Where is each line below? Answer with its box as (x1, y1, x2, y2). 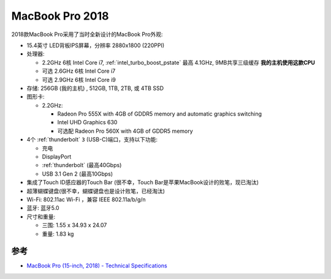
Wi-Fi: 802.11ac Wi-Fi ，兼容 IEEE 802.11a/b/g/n (26, 196, 146, 203)
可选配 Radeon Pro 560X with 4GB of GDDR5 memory (57, 127, 193, 135)
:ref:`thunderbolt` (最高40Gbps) (42, 162, 122, 169)
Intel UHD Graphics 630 (57, 119, 118, 126)
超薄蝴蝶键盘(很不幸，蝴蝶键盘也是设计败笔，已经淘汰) (26, 187, 165, 195)
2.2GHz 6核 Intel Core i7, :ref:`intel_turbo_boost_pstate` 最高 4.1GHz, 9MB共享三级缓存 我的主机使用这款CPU (42, 59, 316, 66)
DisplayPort (42, 153, 72, 160)
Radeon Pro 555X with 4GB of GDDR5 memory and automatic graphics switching (57, 110, 262, 117)
